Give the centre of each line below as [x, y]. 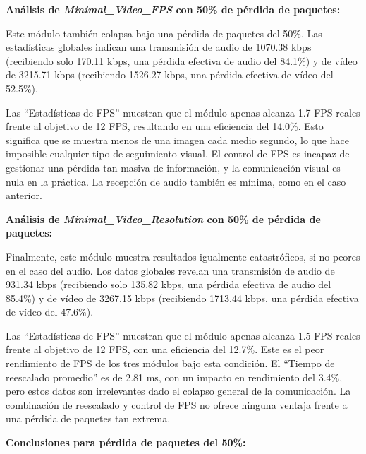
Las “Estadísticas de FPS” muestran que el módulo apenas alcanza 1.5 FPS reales [183, 335]
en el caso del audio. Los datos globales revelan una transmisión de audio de [170, 270]
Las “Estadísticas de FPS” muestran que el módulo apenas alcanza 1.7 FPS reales [183, 112]
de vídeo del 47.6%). [50, 312]
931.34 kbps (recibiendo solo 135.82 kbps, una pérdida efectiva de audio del [169, 284]
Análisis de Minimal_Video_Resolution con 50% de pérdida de [163, 219]
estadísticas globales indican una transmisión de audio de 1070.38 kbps [159, 47]
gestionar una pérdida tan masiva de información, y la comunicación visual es [173, 167]
